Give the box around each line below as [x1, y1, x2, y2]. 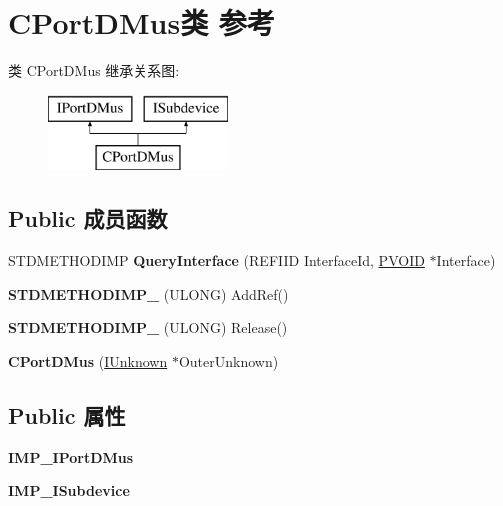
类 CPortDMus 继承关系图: [8, 60, 180, 81]
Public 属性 [8, 399, 126, 430]
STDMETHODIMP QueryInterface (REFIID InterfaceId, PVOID [8, 250, 425, 271]
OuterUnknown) [178, 350, 279, 371]
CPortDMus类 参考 [8, 2, 275, 43]
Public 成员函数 [8, 203, 168, 234]
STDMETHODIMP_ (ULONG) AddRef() [8, 283, 289, 304]
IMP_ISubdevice [8, 480, 130, 501]
